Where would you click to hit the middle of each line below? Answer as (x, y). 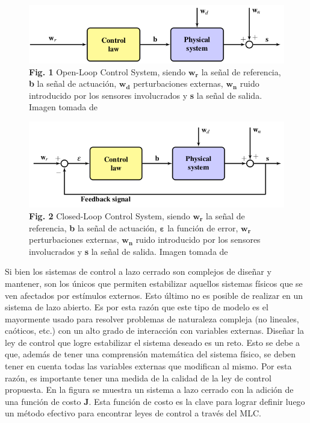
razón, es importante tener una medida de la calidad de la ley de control (138, 378)
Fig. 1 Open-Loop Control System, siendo (107, 71)
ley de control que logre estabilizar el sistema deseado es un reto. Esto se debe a (153, 342)
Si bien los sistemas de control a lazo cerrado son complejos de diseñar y (138, 271)
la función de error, (203, 227)
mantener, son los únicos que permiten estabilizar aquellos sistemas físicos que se (154, 283)
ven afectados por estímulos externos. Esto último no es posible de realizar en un (154, 295)
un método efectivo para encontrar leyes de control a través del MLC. (133, 413)
